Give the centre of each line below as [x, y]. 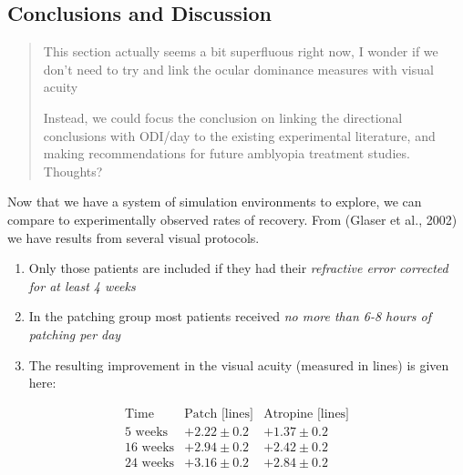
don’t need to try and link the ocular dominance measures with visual [238, 69]
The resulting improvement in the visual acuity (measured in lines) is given [239, 364]
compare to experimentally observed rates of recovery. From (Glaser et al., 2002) [232, 219]
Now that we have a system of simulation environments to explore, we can [215, 202]
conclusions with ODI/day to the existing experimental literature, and [239, 135]
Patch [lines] [219, 414]
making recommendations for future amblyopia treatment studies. [226, 153]
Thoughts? [73, 171]
